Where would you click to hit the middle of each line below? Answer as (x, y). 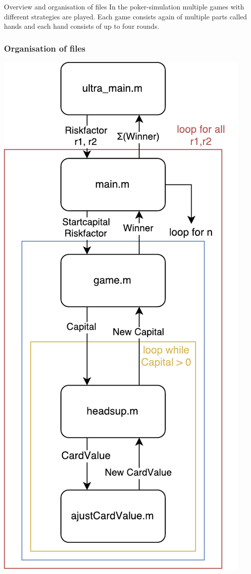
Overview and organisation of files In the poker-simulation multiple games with (124, 6)
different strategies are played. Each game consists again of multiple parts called (125, 16)
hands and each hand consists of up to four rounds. (82, 26)
